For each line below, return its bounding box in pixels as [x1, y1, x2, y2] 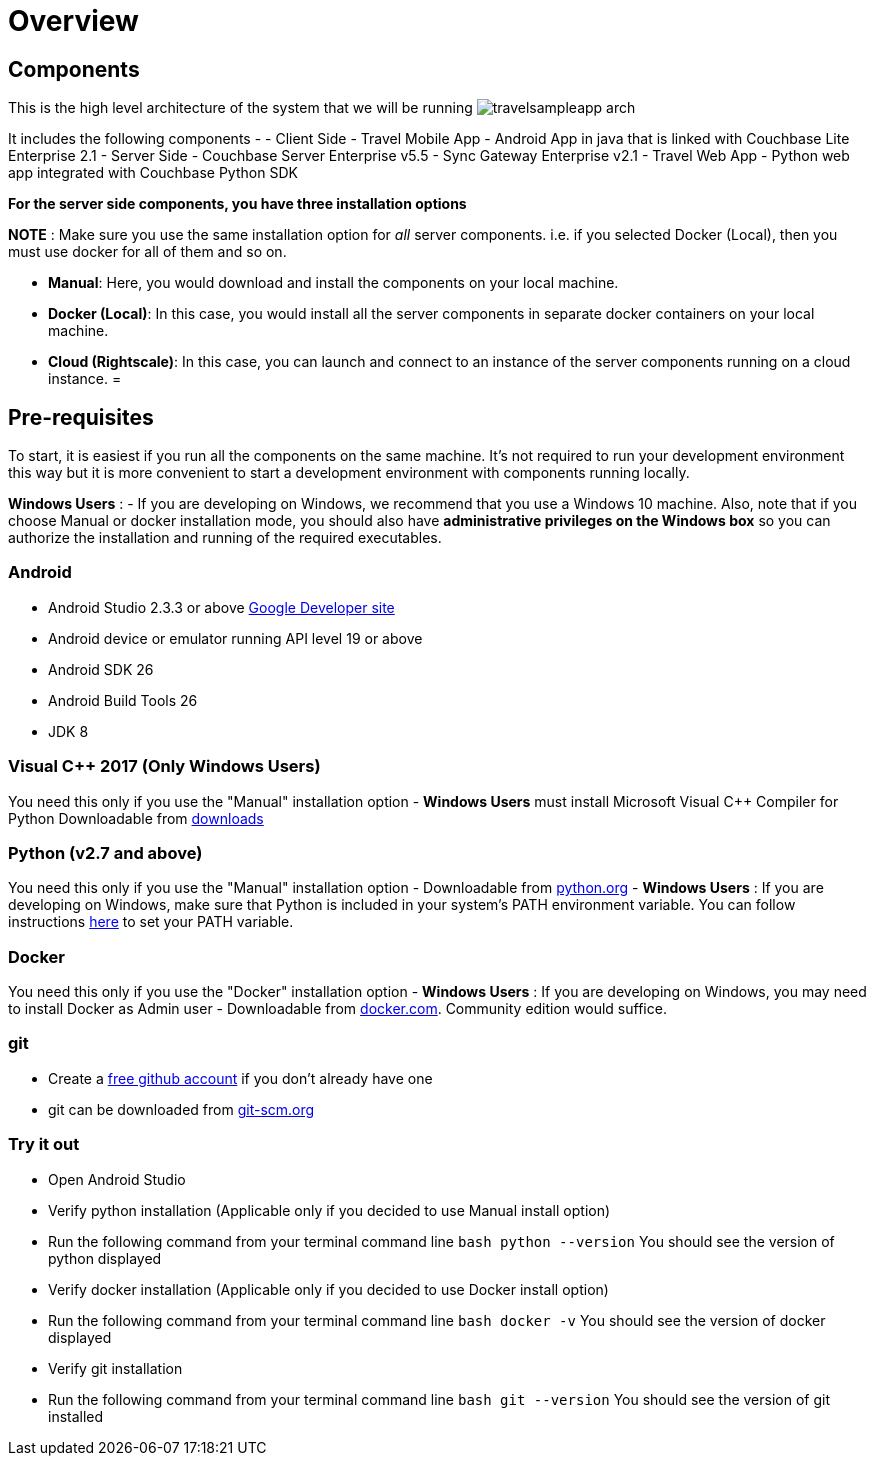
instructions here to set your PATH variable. [8, 913, 294, 931]
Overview [8, 4, 139, 38]
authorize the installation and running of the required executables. [8, 529, 442, 547]
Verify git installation [48, 1359, 183, 1377]
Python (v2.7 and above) [8, 842, 203, 863]
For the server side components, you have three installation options [8, 195, 467, 213]
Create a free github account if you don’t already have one [48, 1069, 433, 1087]
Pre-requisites [8, 404, 154, 430]
